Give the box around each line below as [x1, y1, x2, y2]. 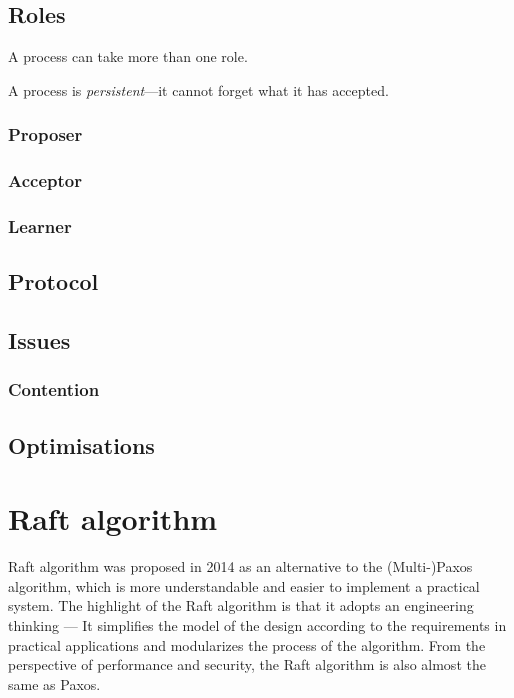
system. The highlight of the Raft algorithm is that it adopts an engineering [8, 595, 474, 616]
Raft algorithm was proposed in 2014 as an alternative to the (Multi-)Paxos [8, 556, 473, 577]
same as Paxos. [8, 673, 101, 694]
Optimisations [8, 429, 155, 460]
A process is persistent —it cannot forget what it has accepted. [8, 79, 389, 100]
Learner [8, 214, 72, 238]
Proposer [8, 122, 83, 147]
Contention [8, 377, 100, 402]
